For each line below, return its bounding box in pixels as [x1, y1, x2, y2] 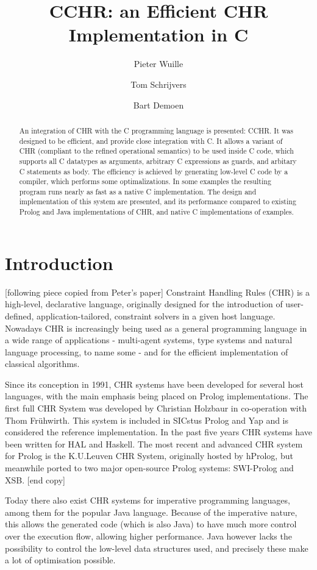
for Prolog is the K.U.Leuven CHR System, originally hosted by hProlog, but [5, 449, 293, 462]
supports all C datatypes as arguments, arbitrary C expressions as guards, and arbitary [19, 155, 297, 166]
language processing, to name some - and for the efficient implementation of [5, 345, 288, 358]
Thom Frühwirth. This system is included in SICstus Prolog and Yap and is [5, 413, 289, 426]
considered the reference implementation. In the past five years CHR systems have [5, 426, 312, 438]
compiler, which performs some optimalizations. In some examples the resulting [19, 176, 271, 187]
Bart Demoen [133, 98, 184, 111]
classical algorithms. [5, 357, 80, 370]
